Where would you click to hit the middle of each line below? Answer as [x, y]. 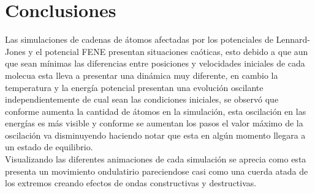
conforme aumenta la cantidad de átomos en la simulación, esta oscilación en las [156, 111]
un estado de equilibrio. [49, 147]
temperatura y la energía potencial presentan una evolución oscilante [134, 87]
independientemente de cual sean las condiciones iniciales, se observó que [142, 99]
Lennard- [293, 39]
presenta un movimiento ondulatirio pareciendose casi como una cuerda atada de [157, 171]
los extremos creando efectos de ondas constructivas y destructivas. [131, 183]
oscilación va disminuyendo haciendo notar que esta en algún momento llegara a [155, 135]
